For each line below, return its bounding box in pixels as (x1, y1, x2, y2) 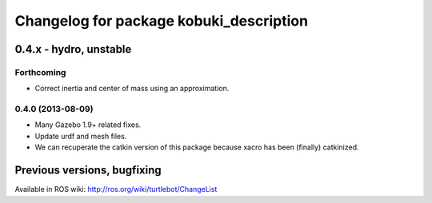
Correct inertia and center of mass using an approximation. (34, 84, 230, 94)
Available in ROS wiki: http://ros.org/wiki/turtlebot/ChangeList (14, 185, 218, 194)
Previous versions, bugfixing (14, 164, 162, 177)
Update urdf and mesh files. (34, 131, 127, 141)
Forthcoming (14, 66, 66, 78)
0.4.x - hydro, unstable (14, 42, 132, 56)
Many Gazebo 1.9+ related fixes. (34, 120, 142, 129)
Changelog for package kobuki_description (14, 12, 308, 30)
